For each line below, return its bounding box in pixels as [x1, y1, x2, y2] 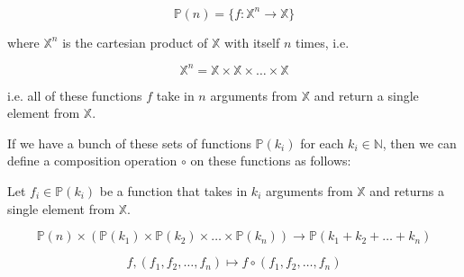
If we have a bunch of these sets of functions [7, 133, 251, 152]
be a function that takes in [99, 181, 248, 200]
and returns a [369, 181, 444, 200]
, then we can [382, 133, 457, 152]
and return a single [314, 85, 419, 104]
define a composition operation [7, 151, 177, 170]
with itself [224, 32, 280, 51]
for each [300, 133, 344, 152]
